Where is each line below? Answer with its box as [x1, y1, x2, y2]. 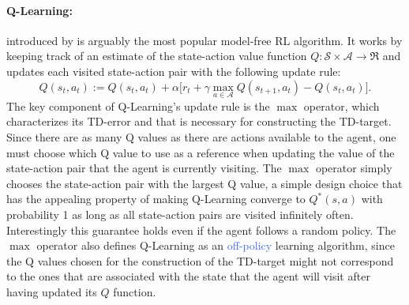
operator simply [315, 160, 392, 176]
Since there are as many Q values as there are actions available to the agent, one [6, 128, 396, 145]
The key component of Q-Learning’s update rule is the [6, 97, 270, 114]
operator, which [303, 97, 380, 114]
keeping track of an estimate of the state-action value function [6, 47, 307, 64]
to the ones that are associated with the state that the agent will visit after [6, 268, 370, 284]
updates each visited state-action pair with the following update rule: [6, 62, 341, 79]
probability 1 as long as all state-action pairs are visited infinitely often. [6, 205, 354, 222]
